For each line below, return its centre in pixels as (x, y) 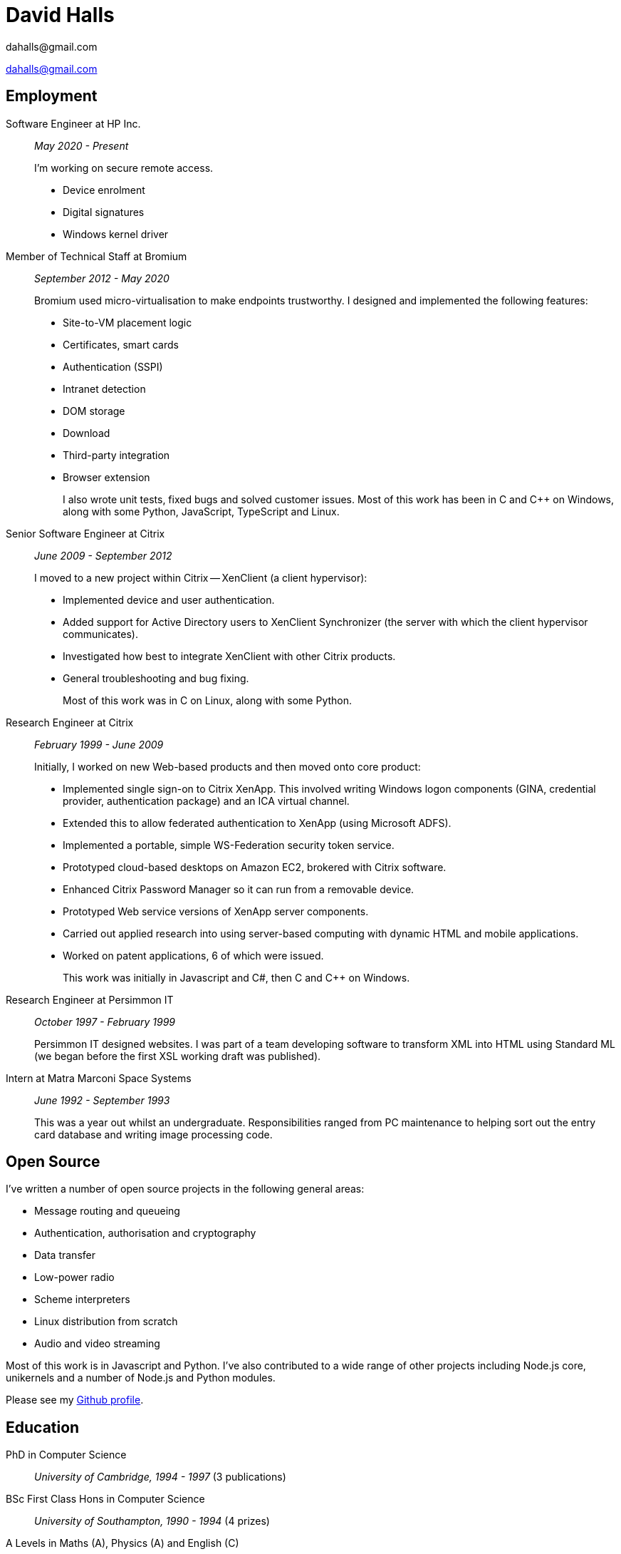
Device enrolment (104, 190)
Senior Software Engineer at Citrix (85, 533)
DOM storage (94, 411)
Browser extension (106, 477)
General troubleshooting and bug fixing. (156, 678)
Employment (52, 96)
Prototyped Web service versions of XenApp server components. (216, 911)
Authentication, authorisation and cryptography (145, 1233)
